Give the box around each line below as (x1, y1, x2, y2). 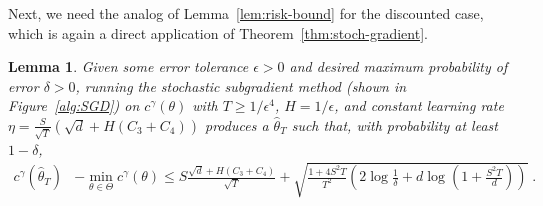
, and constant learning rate (334, 95, 504, 116)
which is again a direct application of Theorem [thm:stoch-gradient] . (8, 22, 428, 43)
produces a (205, 114, 269, 135)
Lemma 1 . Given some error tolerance (8, 56, 249, 77)
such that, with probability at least (291, 114, 498, 135)
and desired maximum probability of (289, 56, 508, 77)
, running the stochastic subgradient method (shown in (75, 75, 407, 96)
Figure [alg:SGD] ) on (8, 95, 140, 116)
